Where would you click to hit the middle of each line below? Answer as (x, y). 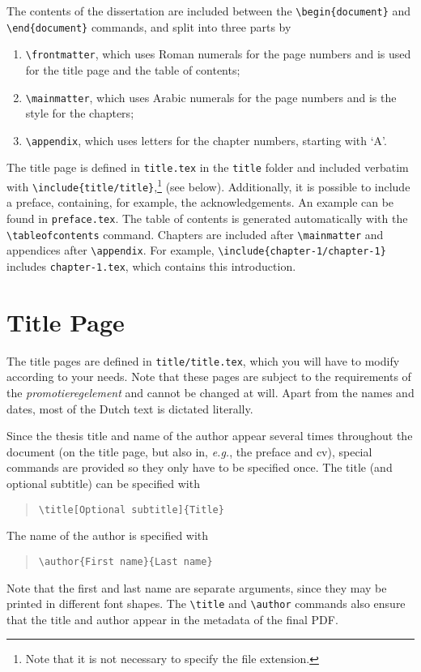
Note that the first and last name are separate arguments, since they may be (197, 587)
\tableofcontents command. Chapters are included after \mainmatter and (195, 234)
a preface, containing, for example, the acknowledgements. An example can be (200, 202)
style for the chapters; (80, 113)
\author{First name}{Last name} (125, 561)
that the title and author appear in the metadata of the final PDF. (172, 619)
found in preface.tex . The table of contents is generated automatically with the (207, 218)
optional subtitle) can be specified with (103, 483)
